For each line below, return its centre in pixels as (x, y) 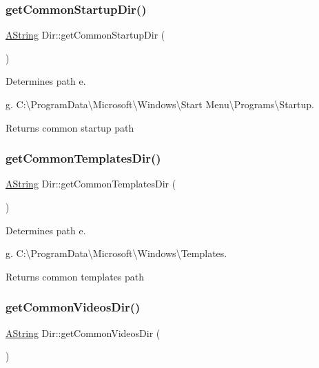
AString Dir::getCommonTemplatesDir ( (91, 184)
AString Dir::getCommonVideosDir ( (83, 333)
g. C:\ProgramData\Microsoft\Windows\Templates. (116, 253)
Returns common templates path (75, 276)
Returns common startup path (70, 127)
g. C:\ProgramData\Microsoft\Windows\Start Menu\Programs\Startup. (160, 104)
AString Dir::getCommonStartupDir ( (85, 35)
